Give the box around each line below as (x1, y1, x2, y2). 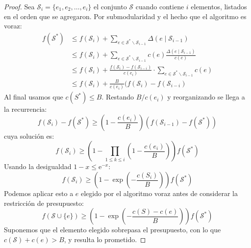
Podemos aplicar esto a (4, 188, 74, 198)
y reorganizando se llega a (167, 92, 245, 102)
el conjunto (94, 1, 127, 11)
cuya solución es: (4, 130, 54, 141)
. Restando (101, 92, 134, 102)
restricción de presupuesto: (4, 198, 84, 208)
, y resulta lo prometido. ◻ (64, 234, 146, 244)
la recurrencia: (4, 104, 47, 114)
